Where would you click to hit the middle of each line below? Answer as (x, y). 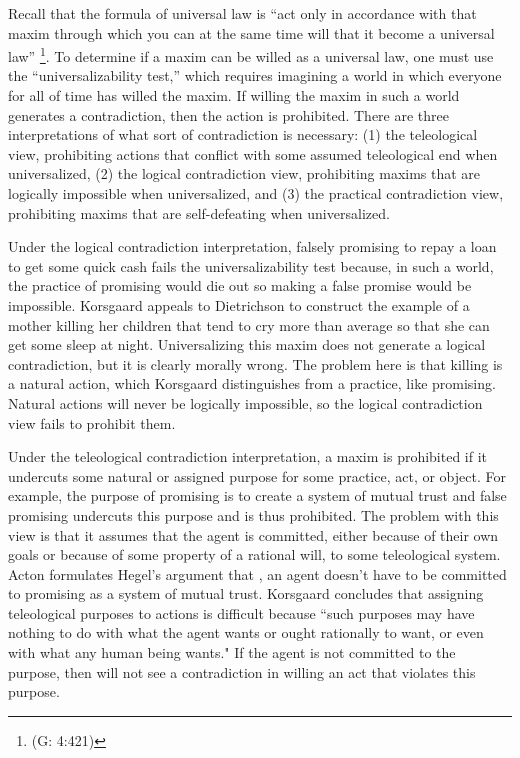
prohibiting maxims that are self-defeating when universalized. (199, 212)
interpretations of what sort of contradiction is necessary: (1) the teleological (243, 134)
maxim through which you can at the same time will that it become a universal (251, 32)
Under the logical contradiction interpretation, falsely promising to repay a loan (252, 246)
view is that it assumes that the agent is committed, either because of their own (253, 534)
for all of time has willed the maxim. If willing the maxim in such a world (234, 95)
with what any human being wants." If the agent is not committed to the (232, 652)
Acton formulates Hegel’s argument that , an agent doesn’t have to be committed (257, 573)
